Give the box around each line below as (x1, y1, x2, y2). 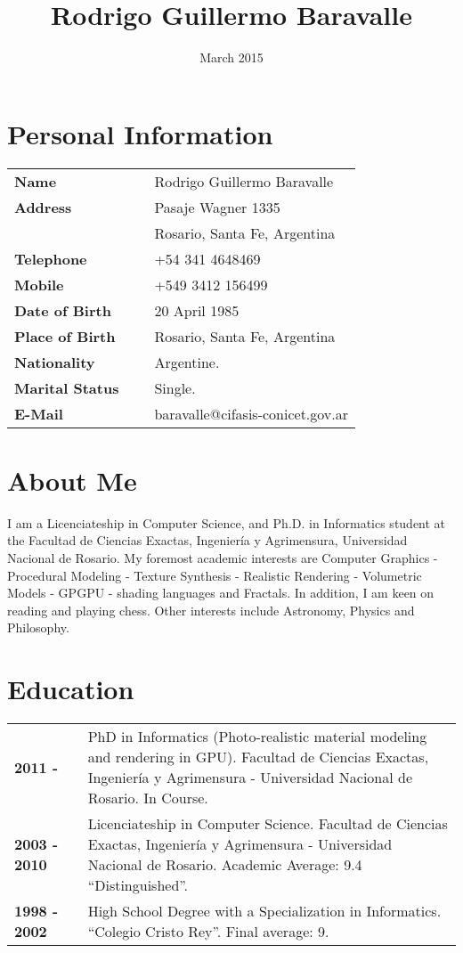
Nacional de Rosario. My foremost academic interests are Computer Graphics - (7, 548, 438, 566)
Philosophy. (7, 618, 69, 637)
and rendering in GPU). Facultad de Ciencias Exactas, (87, 746, 429, 768)
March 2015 (199, 48, 264, 67)
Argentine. (154, 351, 220, 372)
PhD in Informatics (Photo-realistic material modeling (87, 726, 427, 747)
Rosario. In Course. (87, 787, 208, 809)
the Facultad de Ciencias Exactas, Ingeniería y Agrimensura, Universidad (7, 531, 408, 550)
